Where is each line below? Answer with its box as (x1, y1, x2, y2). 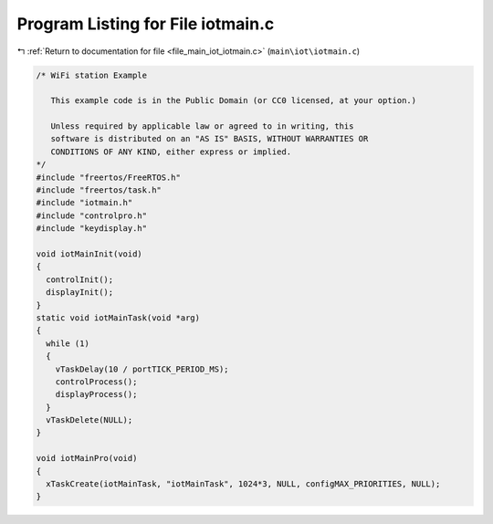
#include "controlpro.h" (36, 210, 148, 221)
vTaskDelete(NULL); (46, 415, 133, 425)
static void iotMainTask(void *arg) (36, 312, 201, 323)
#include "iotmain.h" (36, 197, 133, 208)
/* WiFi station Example (36, 69, 148, 80)
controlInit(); (46, 274, 114, 285)
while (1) (46, 338, 90, 349)
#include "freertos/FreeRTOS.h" (36, 172, 182, 183)
